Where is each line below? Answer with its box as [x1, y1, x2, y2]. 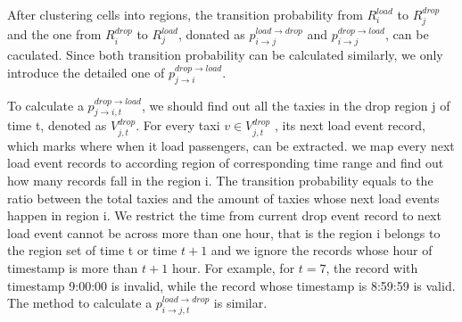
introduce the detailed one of [7, 62, 165, 81]
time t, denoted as [7, 116, 107, 135]
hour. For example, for [171, 258, 295, 277]
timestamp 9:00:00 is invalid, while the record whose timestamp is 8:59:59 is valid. [7, 276, 456, 294]
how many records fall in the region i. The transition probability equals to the [7, 171, 433, 190]
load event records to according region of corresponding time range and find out [7, 153, 444, 172]
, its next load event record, [274, 116, 425, 135]
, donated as [177, 25, 245, 44]
